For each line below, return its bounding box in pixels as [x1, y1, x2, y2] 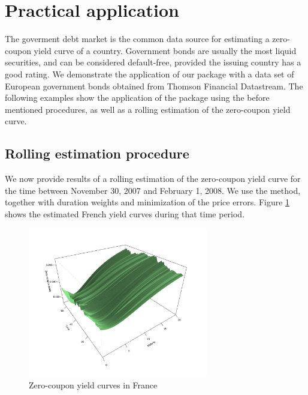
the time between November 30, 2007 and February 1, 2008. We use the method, [5, 184, 301, 196]
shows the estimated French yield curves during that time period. [5, 207, 245, 220]
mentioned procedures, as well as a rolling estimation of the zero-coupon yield [5, 103, 291, 115]
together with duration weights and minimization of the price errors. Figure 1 [5, 196, 290, 208]
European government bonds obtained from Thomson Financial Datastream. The [5, 79, 303, 92]
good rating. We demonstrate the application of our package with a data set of [5, 67, 294, 80]
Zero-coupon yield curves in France [29, 379, 158, 391]
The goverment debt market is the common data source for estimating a [5, 32, 270, 45]
